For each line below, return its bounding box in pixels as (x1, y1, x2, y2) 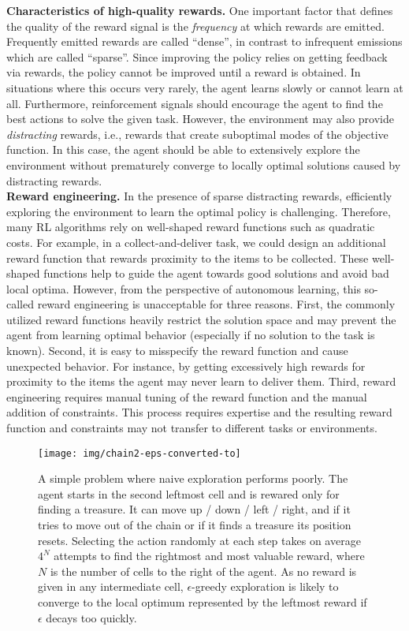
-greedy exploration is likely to (191, 578, 339, 595)
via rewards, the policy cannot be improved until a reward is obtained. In (6, 64, 361, 80)
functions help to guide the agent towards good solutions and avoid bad (43, 265, 389, 282)
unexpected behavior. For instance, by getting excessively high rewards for (6, 357, 366, 374)
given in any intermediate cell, (38, 578, 184, 595)
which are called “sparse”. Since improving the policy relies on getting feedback (6, 48, 388, 65)
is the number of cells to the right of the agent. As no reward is (50, 562, 357, 579)
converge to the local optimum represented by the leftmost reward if (38, 594, 367, 610)
